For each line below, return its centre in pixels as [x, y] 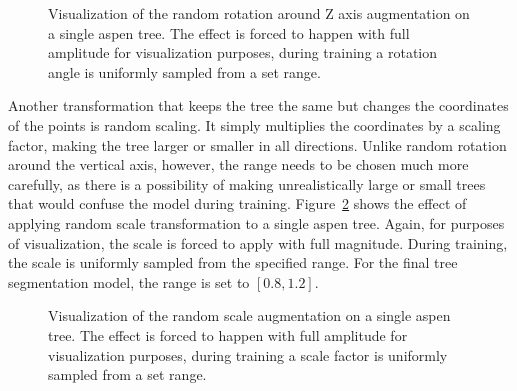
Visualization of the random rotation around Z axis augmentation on [259, 13]
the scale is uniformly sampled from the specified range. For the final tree [233, 262]
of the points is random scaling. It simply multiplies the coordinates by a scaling [254, 124]
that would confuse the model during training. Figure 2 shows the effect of [237, 203]
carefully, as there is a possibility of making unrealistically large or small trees [247, 183]
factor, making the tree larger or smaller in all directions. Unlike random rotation [257, 144]
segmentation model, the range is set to [129, 281]
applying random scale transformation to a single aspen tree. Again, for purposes [256, 222]
